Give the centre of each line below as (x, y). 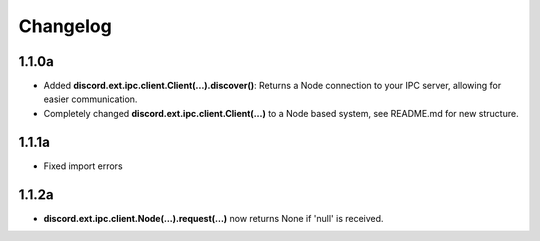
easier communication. (90, 99)
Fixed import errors (83, 166)
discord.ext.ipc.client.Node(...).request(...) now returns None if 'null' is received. (213, 218)
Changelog (65, 26)
